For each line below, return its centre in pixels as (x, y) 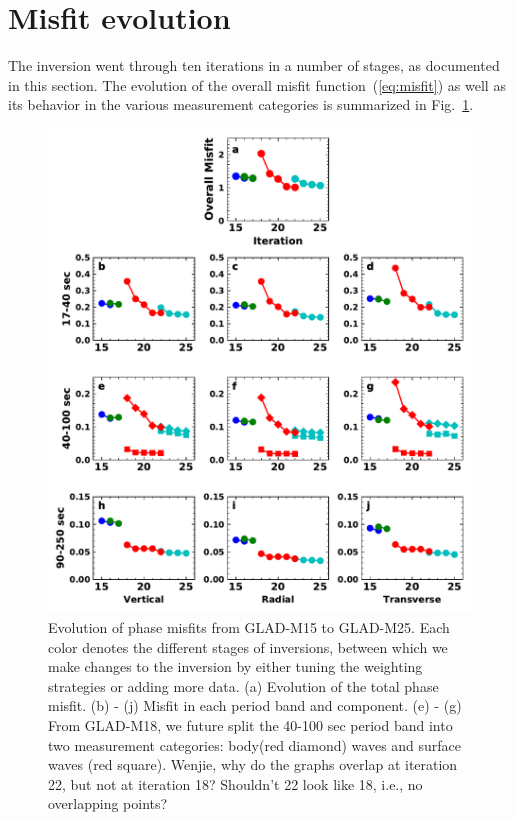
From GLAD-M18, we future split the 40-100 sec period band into (250, 725)
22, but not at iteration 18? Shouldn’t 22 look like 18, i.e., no (235, 783)
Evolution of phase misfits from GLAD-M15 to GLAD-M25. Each (249, 627)
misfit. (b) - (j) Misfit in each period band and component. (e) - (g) (255, 705)
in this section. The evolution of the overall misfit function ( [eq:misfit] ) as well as (257, 84)
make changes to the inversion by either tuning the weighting (235, 666)
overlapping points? (108, 803)
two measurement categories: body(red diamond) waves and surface (255, 744)
